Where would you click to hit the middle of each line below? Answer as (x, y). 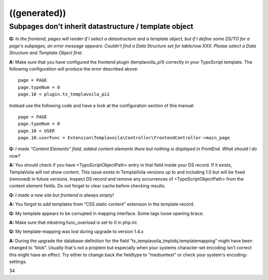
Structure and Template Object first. (46, 53)
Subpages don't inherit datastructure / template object (101, 26)
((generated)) (38, 13)
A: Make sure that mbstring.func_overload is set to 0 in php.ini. (73, 222)
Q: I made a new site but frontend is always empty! (62, 195)
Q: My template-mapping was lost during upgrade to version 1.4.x (76, 232)
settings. (18, 262)
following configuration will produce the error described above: (74, 69)
